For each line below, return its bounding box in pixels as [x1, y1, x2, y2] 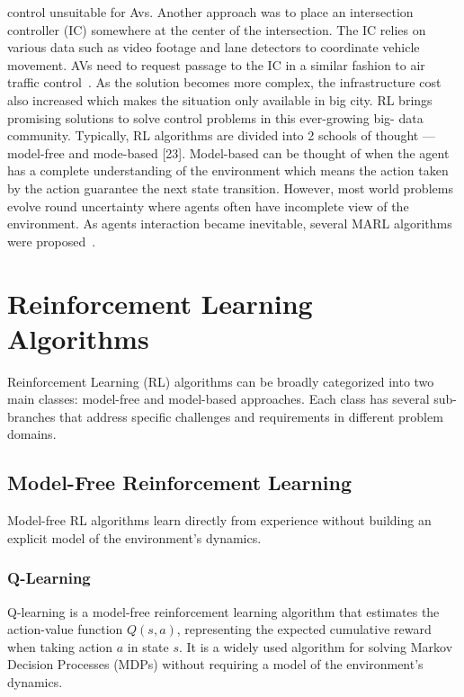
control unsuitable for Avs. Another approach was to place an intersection [7, 3, 414, 21]
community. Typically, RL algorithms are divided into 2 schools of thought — [7, 126, 435, 145]
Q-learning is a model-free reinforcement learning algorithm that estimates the [7, 602, 440, 621]
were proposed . [7, 231, 96, 250]
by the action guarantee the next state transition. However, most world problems [7, 178, 453, 197]
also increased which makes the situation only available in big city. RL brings [7, 90, 433, 109]
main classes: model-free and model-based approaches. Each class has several [7, 389, 430, 408]
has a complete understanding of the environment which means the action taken [7, 161, 449, 180]
